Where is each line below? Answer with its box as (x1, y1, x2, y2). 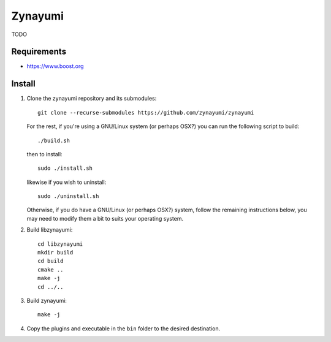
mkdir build (37, 249, 74, 256)
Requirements (11, 47, 67, 57)
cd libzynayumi (37, 240, 83, 248)
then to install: (26, 150, 63, 158)
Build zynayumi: (26, 297, 67, 304)
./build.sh (37, 137, 70, 144)
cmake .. (37, 266, 64, 273)
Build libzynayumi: (26, 226, 73, 234)
